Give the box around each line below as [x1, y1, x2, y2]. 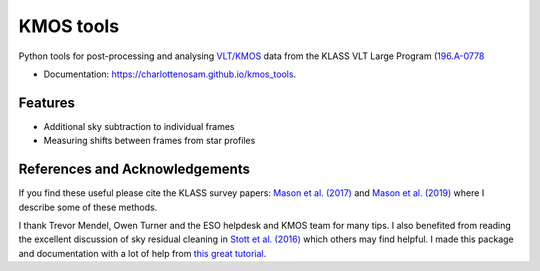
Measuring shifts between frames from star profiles [43, 135, 256, 147]
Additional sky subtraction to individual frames [43, 120, 235, 132]
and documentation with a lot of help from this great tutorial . [18, 247, 267, 259]
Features [18, 94, 75, 111]
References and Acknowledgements [18, 161, 250, 178]
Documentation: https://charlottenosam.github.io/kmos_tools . [43, 68, 297, 80]
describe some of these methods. [18, 201, 158, 213]
